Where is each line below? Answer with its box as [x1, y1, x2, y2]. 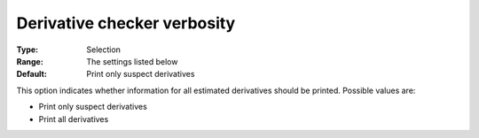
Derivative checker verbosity [16, 13, 236, 33]
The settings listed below [86, 56, 178, 66]
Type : [16, 44, 39, 55]
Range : [16, 56, 43, 66]
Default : [16, 69, 48, 80]
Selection [86, 44, 122, 55]
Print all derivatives [38, 113, 109, 124]
